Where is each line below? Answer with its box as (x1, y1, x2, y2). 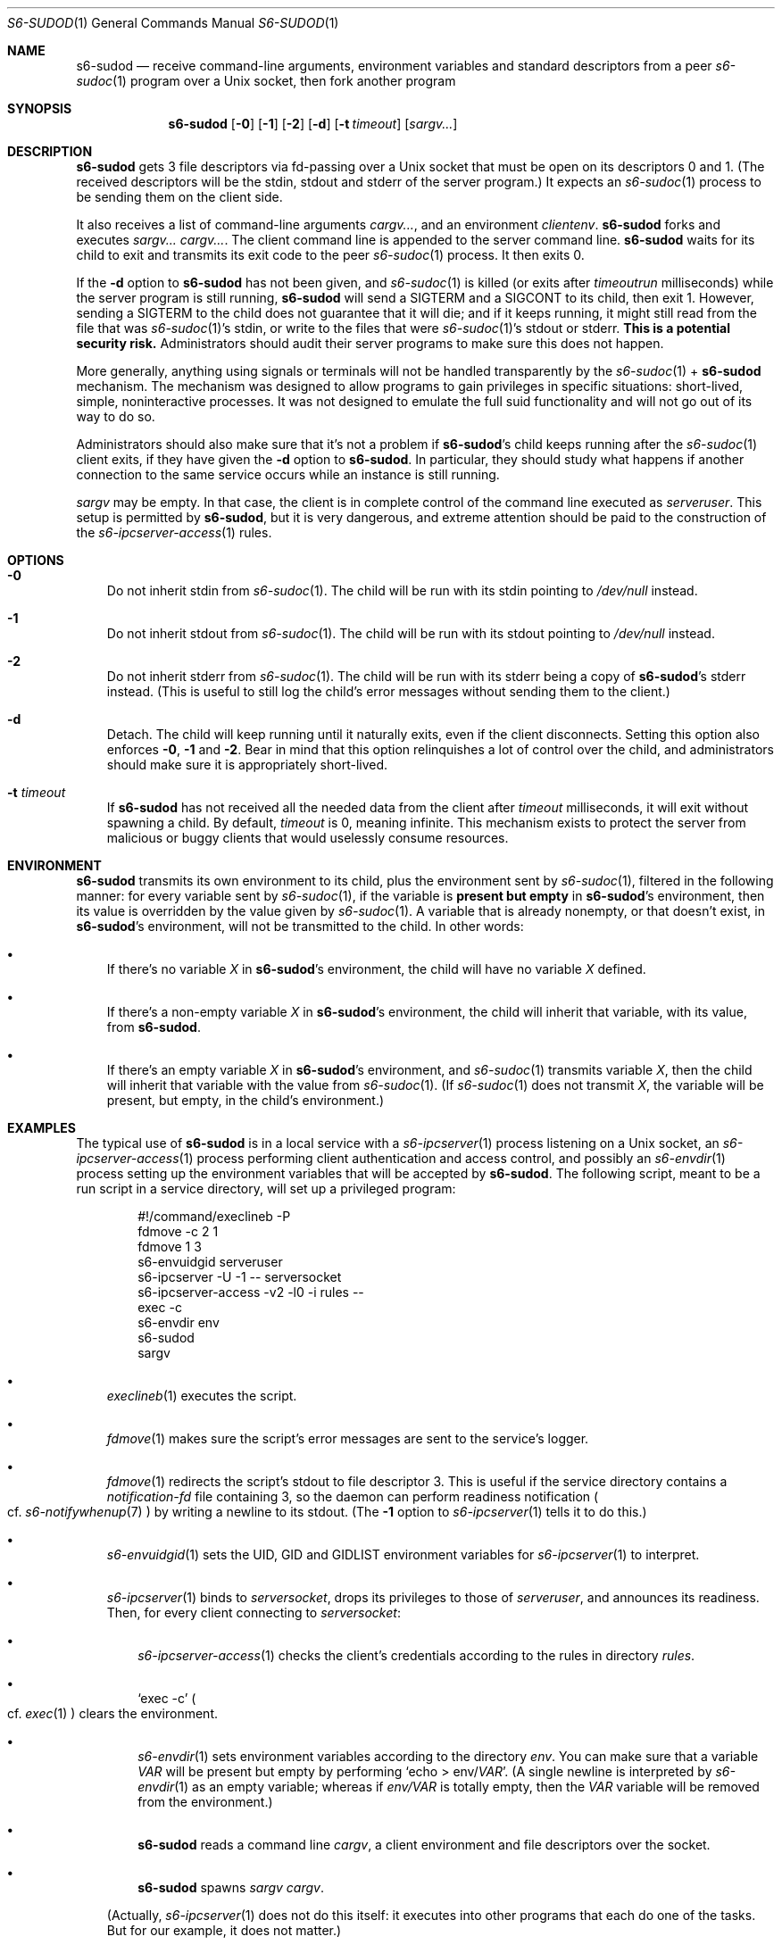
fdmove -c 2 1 (137, 1224, 219, 1239)
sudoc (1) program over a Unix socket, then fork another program (76, 73, 456, 88)
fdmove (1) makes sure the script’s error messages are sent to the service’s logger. (106, 1431, 589, 1446)
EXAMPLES (7, 1120, 76, 1135)
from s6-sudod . (106, 1019, 201, 1035)
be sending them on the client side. (76, 189, 283, 204)
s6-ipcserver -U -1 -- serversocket (137, 1269, 342, 1284)
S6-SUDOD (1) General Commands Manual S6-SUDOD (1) (7, 15, 339, 30)
